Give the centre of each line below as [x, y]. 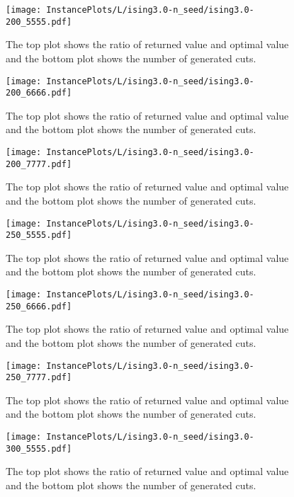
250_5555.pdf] [39, 235]
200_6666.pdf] [39, 93]
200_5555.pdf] [39, 22]
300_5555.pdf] [39, 449]
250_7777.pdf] [39, 378]
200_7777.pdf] [39, 164]
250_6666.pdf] [39, 306]
